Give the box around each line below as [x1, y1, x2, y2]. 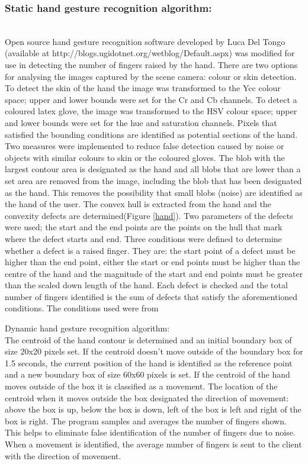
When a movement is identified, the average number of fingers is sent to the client [5, 438, 302, 450]
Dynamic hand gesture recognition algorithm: [5, 322, 170, 334]
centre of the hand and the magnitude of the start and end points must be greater [5, 267, 303, 279]
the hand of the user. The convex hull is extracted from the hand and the [5, 198, 271, 210]
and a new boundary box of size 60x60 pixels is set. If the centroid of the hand [5, 368, 290, 381]
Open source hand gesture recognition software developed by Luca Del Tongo [5, 35, 285, 47]
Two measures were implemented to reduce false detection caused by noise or [5, 140, 284, 152]
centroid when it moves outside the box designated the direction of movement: [5, 391, 289, 404]
